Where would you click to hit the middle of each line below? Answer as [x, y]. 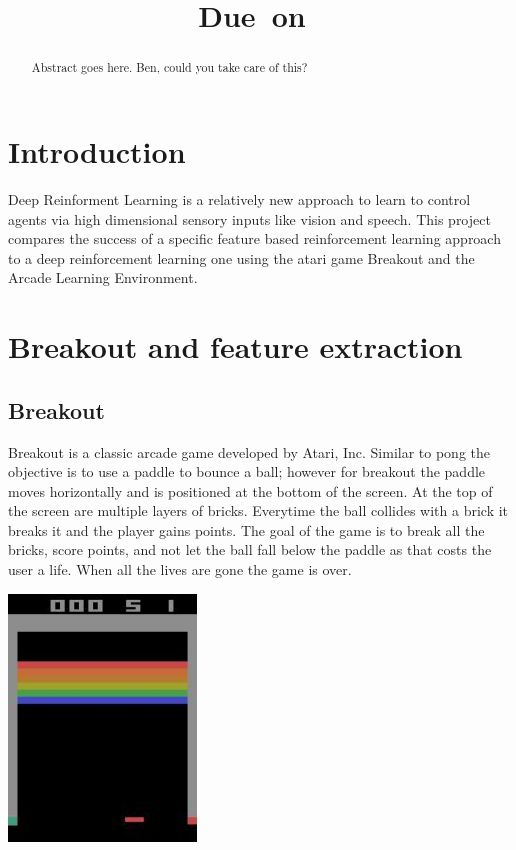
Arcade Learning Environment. [103, 277]
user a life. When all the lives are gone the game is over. [180, 569]
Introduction [97, 151]
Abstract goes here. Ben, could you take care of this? [169, 67]
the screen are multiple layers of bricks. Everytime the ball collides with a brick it [258, 510]
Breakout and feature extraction [235, 346]
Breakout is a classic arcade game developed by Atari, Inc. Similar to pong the [249, 451]
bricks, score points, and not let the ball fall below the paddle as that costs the [250, 549]
